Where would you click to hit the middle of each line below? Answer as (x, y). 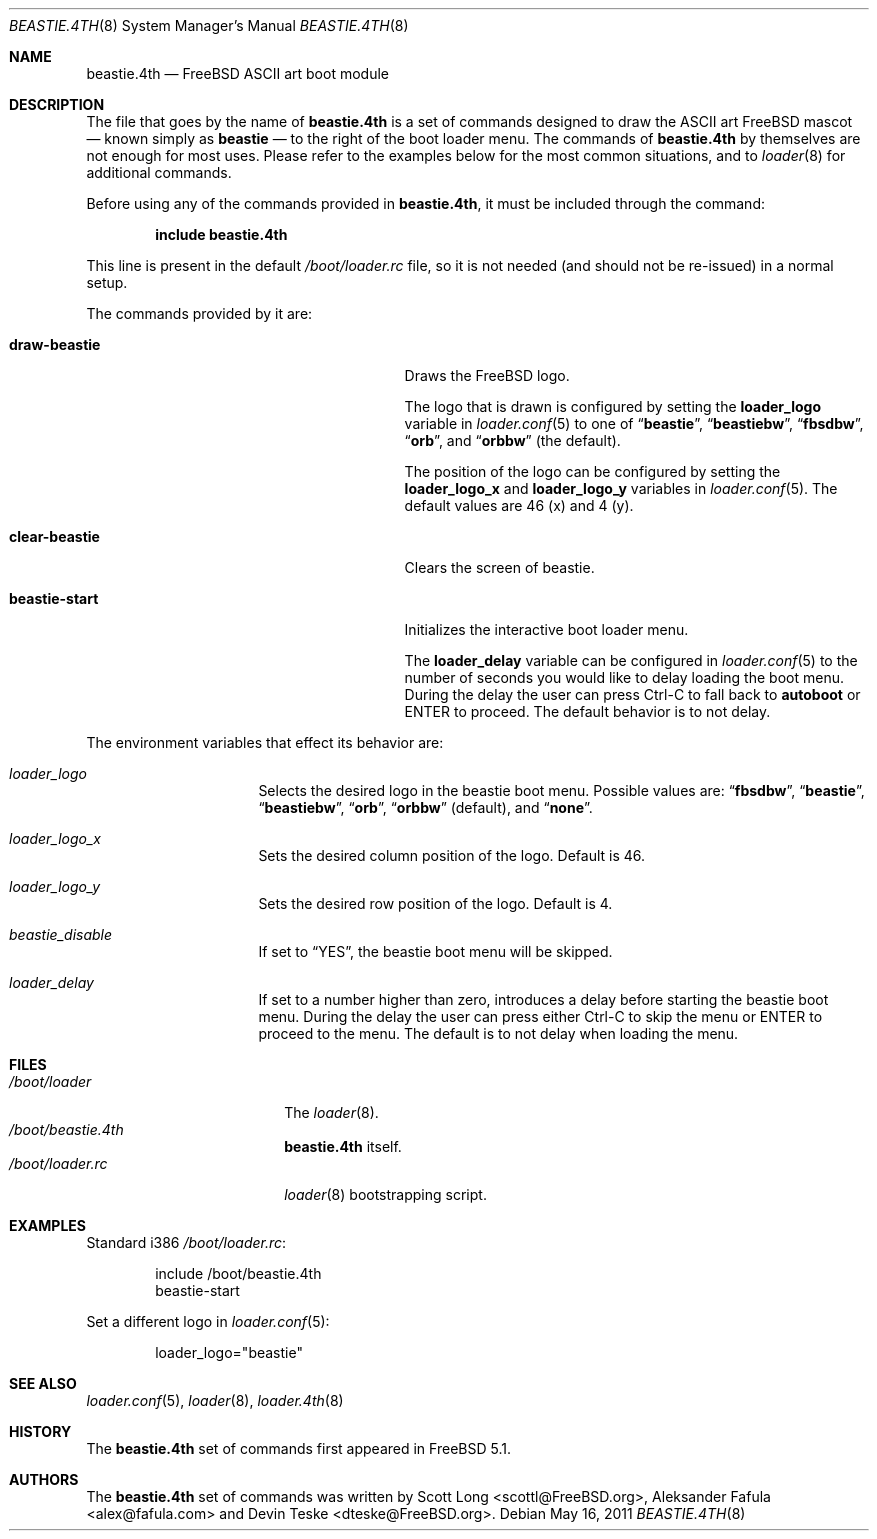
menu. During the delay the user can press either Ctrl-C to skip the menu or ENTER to (540, 1016)
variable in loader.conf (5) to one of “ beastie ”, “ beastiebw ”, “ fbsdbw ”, (634, 423)
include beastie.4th (221, 234)
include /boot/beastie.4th (238, 1273)
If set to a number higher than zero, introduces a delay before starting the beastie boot (543, 999)
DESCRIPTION (57, 104)
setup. (107, 282)
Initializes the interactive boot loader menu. (546, 629)
